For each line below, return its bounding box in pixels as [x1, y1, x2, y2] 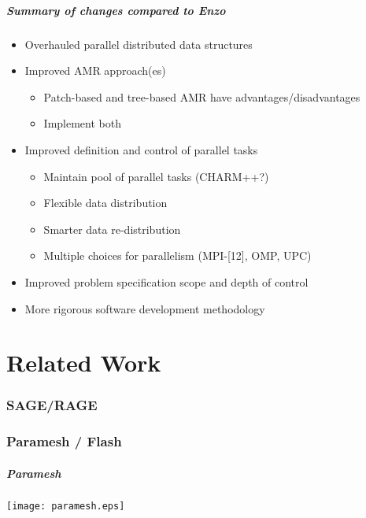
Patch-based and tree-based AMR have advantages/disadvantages [43, 88, 360, 105]
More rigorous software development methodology [24, 300, 265, 316]
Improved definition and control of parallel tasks [24, 141, 258, 157]
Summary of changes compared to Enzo [6, 2, 226, 18]
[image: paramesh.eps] [6, 500, 125, 512]
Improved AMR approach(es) [24, 62, 166, 79]
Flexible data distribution [43, 194, 168, 211]
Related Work [6, 346, 161, 379]
